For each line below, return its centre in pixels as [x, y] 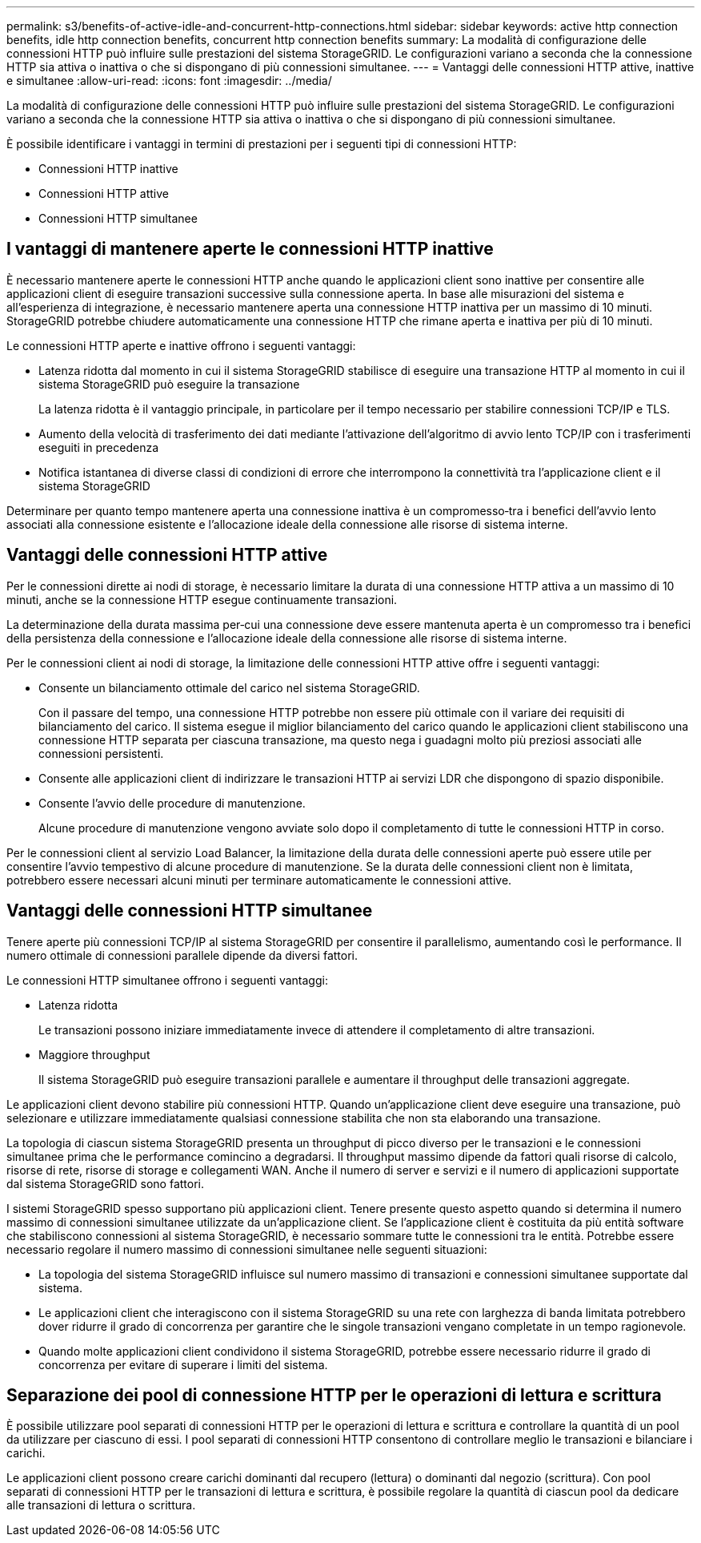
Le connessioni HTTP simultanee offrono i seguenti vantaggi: [167, 980]
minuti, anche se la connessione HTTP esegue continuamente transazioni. [202, 599]
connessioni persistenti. [101, 753]
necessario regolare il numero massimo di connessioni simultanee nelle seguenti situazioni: [247, 1249]
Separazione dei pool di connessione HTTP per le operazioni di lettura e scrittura [334, 1395]
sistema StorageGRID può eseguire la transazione [169, 384]
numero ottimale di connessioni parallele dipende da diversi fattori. [182, 955]
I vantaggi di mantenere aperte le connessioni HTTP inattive [250, 249]
